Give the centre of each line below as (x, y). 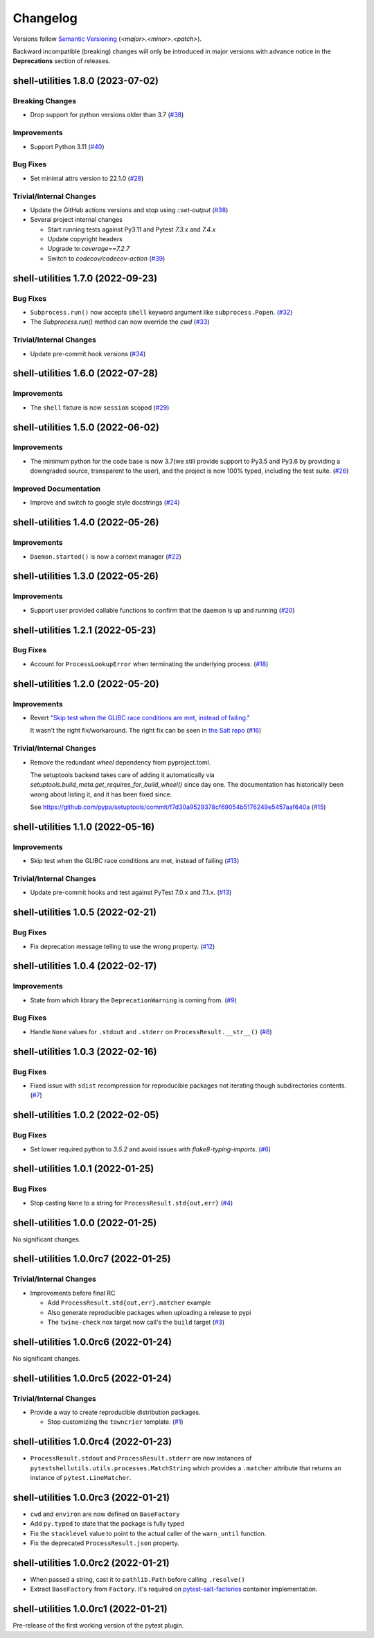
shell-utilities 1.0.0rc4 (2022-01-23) (92, 1442)
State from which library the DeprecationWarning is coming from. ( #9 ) (133, 1000)
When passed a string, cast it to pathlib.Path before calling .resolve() (137, 1580)
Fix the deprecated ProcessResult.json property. (105, 1543)
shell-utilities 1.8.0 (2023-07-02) (86, 81)
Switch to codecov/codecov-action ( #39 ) (106, 258)
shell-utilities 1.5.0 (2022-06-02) (86, 427)
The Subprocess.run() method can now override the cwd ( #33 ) (120, 322)
